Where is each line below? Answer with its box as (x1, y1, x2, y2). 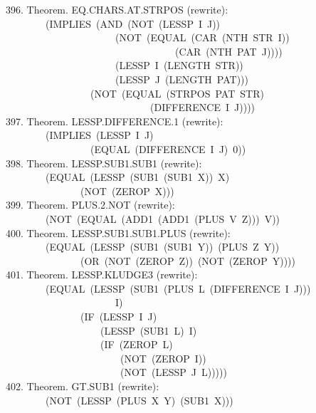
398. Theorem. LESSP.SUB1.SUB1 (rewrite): (6, 155, 202, 170)
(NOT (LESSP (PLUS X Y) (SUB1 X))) (45, 392, 233, 407)
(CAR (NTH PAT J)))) (174, 43, 283, 58)
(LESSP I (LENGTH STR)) (115, 58, 243, 73)
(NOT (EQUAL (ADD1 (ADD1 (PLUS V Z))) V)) (45, 211, 280, 226)
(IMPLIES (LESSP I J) (45, 127, 154, 142)
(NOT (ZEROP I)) (120, 350, 206, 365)
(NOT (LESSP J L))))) (120, 365, 227, 380)
